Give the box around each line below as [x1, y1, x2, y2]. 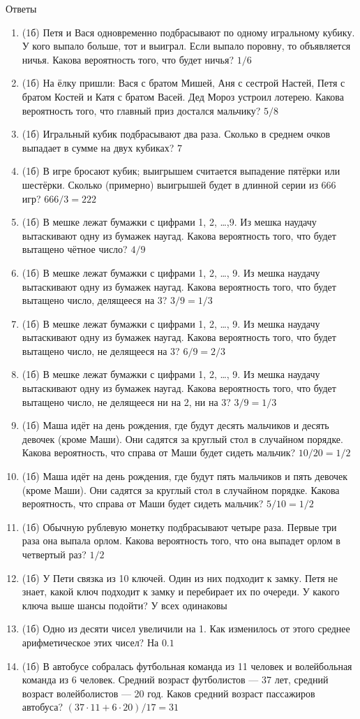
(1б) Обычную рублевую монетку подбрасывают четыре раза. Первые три [22, 519, 337, 534]
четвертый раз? [22, 547, 87, 561]
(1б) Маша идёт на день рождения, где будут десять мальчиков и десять [22, 418, 329, 433]
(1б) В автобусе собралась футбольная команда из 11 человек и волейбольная [22, 658, 352, 673]
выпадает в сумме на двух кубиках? [22, 140, 174, 154]
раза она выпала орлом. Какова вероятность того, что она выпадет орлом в [22, 533, 340, 548]
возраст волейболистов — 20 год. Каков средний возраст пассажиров [22, 685, 315, 700]
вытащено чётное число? [22, 242, 128, 256]
